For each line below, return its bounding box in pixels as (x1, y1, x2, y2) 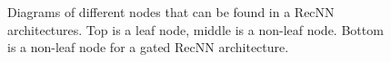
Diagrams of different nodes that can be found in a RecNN (7, 3, 335, 21)
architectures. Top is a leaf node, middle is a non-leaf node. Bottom (7, 20, 384, 39)
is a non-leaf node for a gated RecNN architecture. (7, 38, 289, 57)
